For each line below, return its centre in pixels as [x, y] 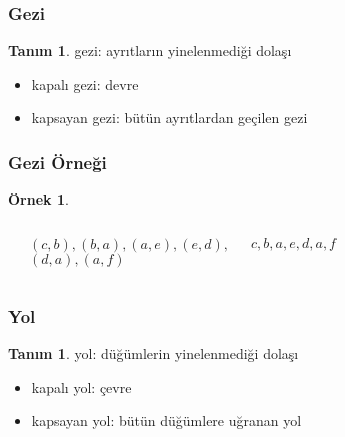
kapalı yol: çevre [81, 386]
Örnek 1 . [38, 199]
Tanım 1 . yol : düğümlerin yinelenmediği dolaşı [153, 353]
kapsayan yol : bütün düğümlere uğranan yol [166, 420]
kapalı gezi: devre [85, 83]
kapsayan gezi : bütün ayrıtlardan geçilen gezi [169, 117]
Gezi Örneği [57, 161]
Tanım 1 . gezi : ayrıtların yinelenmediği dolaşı [150, 50]
